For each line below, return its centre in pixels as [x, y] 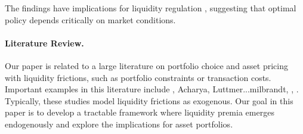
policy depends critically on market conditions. [90, 19]
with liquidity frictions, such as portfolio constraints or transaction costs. [138, 77]
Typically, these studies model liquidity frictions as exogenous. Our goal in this [149, 100]
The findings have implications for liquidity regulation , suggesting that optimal [151, 8]
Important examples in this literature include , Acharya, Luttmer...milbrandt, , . [152, 89]
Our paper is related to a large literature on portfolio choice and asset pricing [147, 65]
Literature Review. [44, 43]
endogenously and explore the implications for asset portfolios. [119, 124]
